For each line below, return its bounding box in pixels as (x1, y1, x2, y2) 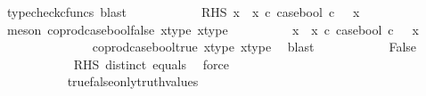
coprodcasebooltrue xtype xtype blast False (92, 37, 417, 56)
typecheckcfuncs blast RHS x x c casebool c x (6, 3, 360, 20)
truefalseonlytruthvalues (67, 72, 199, 91)
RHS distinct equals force (73, 54, 229, 73)
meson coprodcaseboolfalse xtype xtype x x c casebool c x (6, 20, 419, 38)
